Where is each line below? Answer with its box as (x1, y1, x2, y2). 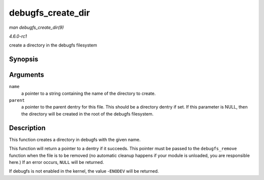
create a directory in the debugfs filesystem (9, 42, 97, 48)
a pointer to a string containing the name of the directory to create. (21, 90, 156, 96)
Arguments (9, 71, 44, 79)
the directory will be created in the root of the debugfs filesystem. (21, 111, 154, 117)
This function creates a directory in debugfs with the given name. (9, 136, 141, 142)
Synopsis (9, 55, 39, 64)
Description (9, 124, 46, 132)
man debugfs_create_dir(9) (9, 24, 64, 30)
